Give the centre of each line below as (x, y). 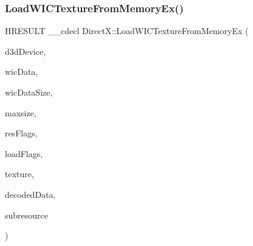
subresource (27, 215)
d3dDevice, (26, 51)
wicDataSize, (29, 92)
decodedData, (30, 194)
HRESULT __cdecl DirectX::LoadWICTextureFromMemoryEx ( (127, 31)
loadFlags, (24, 153)
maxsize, (21, 112)
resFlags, (21, 133)
